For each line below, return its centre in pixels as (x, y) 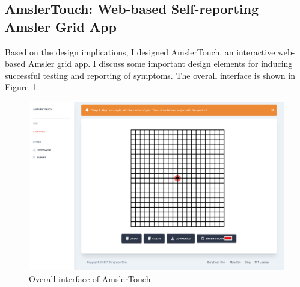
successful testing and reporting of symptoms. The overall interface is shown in (150, 75)
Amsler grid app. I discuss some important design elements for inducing (160, 63)
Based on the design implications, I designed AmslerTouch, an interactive (140, 51)
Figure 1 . (22, 87)
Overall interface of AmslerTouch (90, 278)
